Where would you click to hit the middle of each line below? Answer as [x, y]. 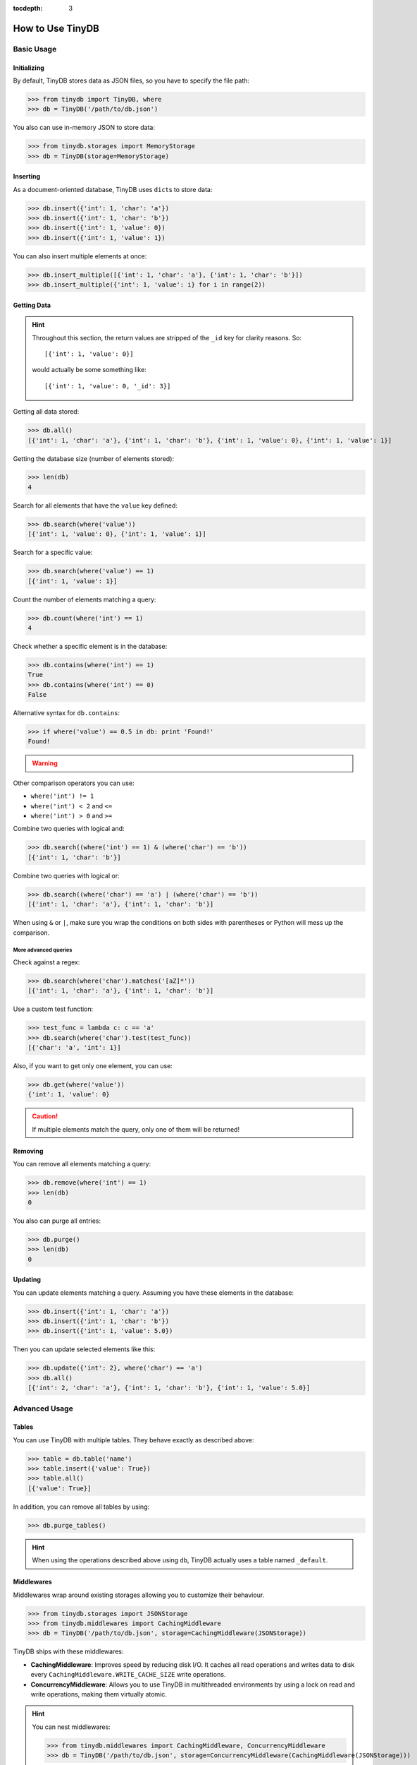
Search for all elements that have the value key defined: [95, 505]
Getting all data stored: [46, 412]
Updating [27, 1280]
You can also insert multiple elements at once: [80, 256]
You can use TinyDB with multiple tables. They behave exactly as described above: [133, 1440]
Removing [28, 1151]
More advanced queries [43, 950]
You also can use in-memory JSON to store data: [84, 128]
